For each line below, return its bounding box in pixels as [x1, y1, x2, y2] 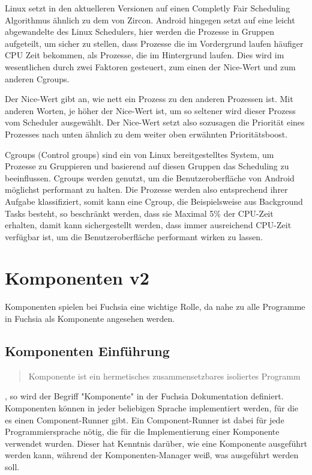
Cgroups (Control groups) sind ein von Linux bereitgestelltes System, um [5, 148, 274, 160]
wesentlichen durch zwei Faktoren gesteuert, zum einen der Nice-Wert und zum [5, 60, 296, 73]
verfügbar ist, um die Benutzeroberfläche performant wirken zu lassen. [5, 230, 263, 243]
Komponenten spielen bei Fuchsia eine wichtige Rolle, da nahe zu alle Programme [5, 300, 305, 313]
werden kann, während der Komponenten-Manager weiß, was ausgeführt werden [5, 449, 299, 461]
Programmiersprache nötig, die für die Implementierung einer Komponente [5, 425, 280, 438]
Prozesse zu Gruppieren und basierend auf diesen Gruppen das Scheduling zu [5, 160, 289, 172]
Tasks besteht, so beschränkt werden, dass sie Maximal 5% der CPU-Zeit [5, 207, 274, 219]
